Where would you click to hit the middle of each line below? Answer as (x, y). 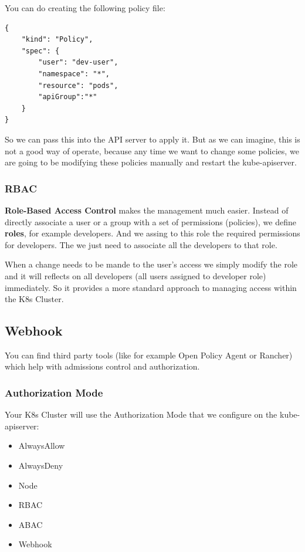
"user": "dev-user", (78, 62)
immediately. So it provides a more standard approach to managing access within (151, 287)
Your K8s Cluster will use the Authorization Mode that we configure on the (141, 414)
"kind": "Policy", (57, 40)
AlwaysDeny (41, 465)
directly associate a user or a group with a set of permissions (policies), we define (150, 221)
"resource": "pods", (78, 85)
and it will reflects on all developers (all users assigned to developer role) (135, 275)
